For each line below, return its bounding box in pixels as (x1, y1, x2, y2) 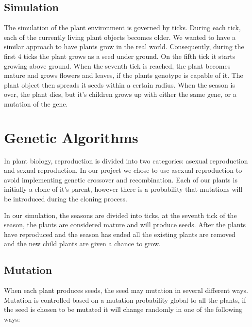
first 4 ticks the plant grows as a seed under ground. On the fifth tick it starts (4, 51, 235, 61)
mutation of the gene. (4, 98, 68, 109)
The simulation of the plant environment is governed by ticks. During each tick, (4, 22, 241, 33)
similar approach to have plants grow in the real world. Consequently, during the (4, 41, 244, 52)
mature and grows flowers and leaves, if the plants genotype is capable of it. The (4, 70, 243, 80)
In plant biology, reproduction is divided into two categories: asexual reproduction (4, 155, 248, 165)
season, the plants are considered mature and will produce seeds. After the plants (4, 219, 246, 230)
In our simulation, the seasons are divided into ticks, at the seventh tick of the (4, 210, 237, 220)
